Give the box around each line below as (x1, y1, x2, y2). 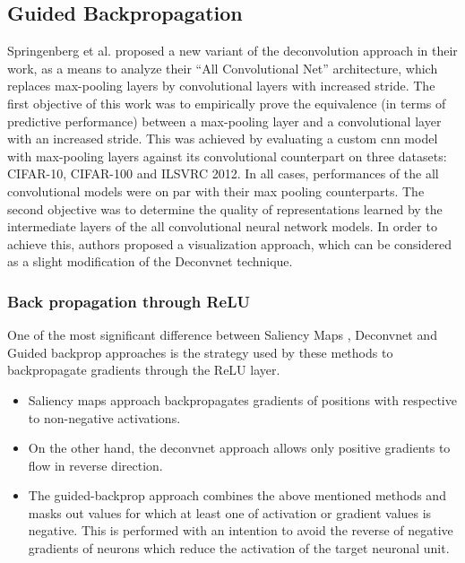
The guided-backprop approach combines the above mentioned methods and (28, 486, 446, 505)
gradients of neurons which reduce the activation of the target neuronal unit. (28, 539, 450, 558)
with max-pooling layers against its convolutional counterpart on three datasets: (7, 146, 447, 165)
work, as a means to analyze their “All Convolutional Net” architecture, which (7, 58, 438, 77)
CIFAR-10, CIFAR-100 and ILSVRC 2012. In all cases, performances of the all (7, 164, 439, 183)
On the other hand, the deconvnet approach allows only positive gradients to (28, 438, 451, 457)
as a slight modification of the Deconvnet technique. (7, 252, 293, 271)
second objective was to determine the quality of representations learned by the (7, 199, 443, 218)
